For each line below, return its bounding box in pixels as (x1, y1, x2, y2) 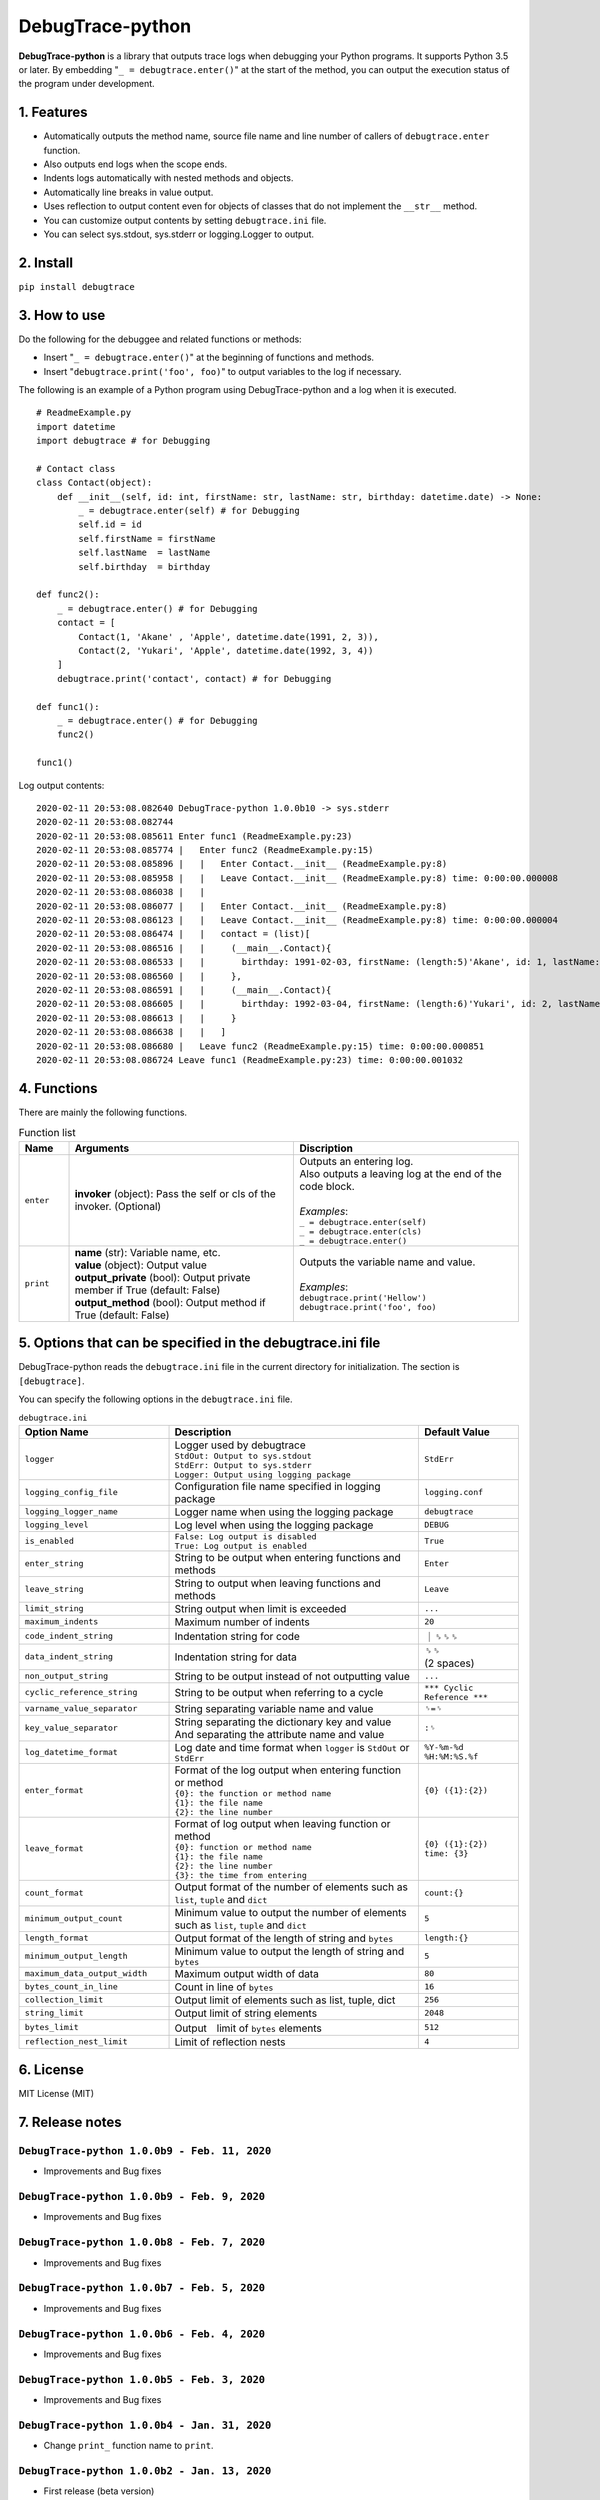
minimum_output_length (24, 1950, 129, 1961)
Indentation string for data (174, 1650, 297, 1664)
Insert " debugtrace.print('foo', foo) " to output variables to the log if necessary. (43, 365, 402, 377)
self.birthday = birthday (78, 561, 211, 572)
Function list (18, 1126, 77, 1140)
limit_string (24, 1603, 84, 1614)
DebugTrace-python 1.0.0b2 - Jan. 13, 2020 (18, 2464, 272, 2477)
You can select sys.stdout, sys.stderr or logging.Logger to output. (43, 228, 315, 240)
